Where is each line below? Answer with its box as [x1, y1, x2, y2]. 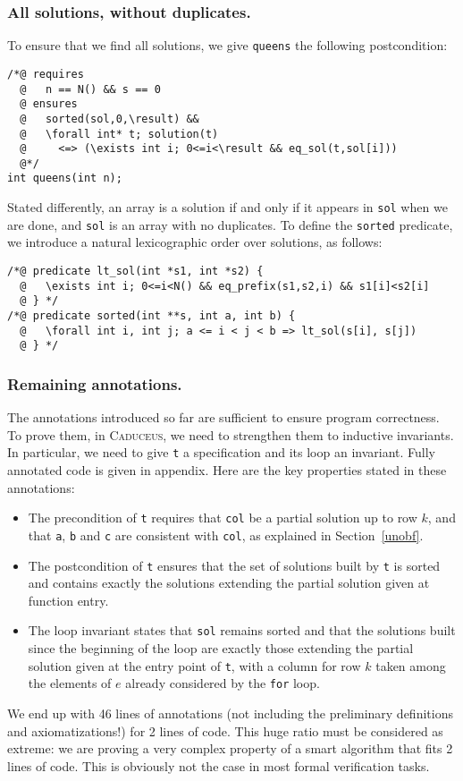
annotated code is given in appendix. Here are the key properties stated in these [7, 461, 447, 480]
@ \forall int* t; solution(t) [20, 127, 219, 140]
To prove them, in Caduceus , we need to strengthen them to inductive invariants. [7, 425, 454, 444]
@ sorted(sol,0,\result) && [20, 112, 199, 125]
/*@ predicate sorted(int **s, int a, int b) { [7, 310, 296, 322]
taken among [375, 656, 446, 675]
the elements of [28, 674, 112, 692]
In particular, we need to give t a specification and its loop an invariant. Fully [7, 443, 436, 462]
